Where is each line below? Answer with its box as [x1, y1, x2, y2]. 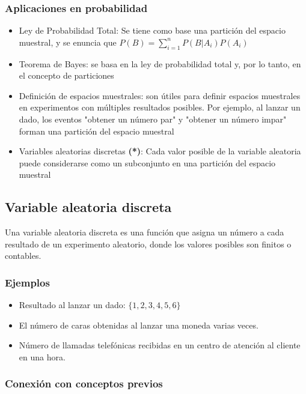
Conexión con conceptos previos [5, 376, 163, 391]
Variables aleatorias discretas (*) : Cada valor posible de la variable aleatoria [19, 145, 301, 157]
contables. [5, 249, 41, 262]
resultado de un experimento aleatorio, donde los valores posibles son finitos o [5, 237, 292, 250]
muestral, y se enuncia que [19, 35, 117, 48]
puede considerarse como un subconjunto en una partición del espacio [19, 156, 276, 169]
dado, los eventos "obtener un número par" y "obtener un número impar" [19, 112, 287, 125]
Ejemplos [5, 274, 50, 289]
